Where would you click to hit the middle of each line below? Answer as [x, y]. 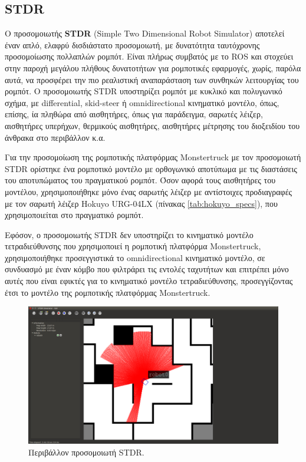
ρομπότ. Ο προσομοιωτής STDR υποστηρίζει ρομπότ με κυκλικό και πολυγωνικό [144, 91]
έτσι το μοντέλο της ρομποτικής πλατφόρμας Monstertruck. [108, 292]
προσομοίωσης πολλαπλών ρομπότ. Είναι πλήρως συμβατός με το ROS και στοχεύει [149, 56]
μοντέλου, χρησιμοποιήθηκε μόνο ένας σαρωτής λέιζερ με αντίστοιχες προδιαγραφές [149, 191]
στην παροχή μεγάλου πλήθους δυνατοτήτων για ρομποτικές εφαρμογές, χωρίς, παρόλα [153, 67]
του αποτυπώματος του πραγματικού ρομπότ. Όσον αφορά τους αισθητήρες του [140, 180]
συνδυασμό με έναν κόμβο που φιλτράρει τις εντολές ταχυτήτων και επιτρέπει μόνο [147, 269]
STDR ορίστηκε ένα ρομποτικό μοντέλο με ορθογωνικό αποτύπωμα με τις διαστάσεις [151, 168]
